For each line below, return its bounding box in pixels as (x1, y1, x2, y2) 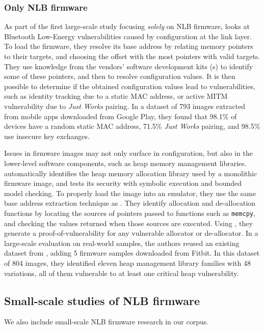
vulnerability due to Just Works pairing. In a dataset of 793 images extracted (4, 100, 246, 111)
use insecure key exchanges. (4, 130, 90, 141)
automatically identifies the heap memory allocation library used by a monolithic (4, 168, 257, 178)
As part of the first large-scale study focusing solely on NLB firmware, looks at (4, 21, 250, 32)
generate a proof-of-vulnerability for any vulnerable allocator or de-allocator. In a (4, 228, 258, 238)
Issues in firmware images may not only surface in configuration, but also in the (4, 148, 253, 158)
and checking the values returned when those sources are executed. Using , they (4, 217, 253, 228)
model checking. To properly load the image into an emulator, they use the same (4, 187, 256, 198)
